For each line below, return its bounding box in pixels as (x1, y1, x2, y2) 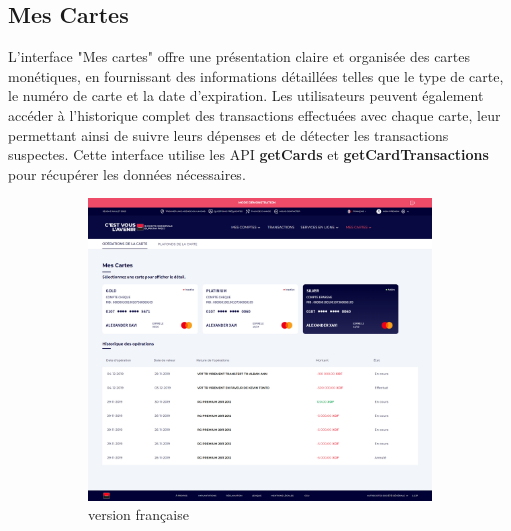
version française (88, 504, 189, 525)
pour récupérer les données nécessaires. (8, 163, 246, 184)
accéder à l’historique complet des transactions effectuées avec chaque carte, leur (8, 104, 501, 125)
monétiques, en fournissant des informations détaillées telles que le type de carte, (8, 65, 504, 86)
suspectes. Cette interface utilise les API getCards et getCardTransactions (8, 144, 489, 165)
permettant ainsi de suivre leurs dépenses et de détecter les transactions (8, 124, 449, 145)
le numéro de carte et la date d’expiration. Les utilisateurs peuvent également (8, 85, 484, 106)
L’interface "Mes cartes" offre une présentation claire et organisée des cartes (8, 46, 471, 67)
